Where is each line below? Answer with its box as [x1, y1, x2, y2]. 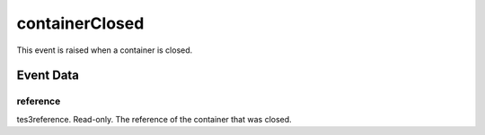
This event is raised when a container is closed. [16, 45, 193, 55]
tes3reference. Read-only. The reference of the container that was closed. [16, 114, 292, 124]
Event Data [16, 68, 80, 83]
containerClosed [16, 13, 145, 33]
